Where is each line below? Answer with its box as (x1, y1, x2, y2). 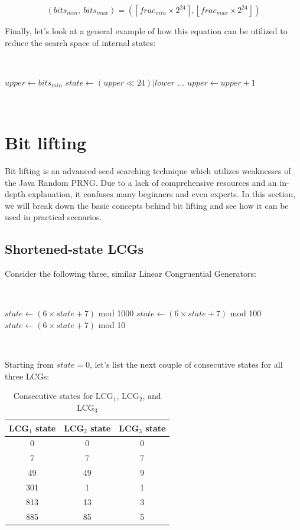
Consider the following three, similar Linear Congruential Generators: (5, 267, 256, 280)
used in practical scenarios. (5, 211, 102, 223)
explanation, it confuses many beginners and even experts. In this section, (28, 188, 296, 200)
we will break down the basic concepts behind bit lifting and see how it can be (5, 199, 289, 211)
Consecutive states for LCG (13, 390, 113, 402)
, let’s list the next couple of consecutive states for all (89, 358, 283, 371)
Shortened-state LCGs (5, 240, 144, 258)
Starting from (5, 358, 54, 371)
